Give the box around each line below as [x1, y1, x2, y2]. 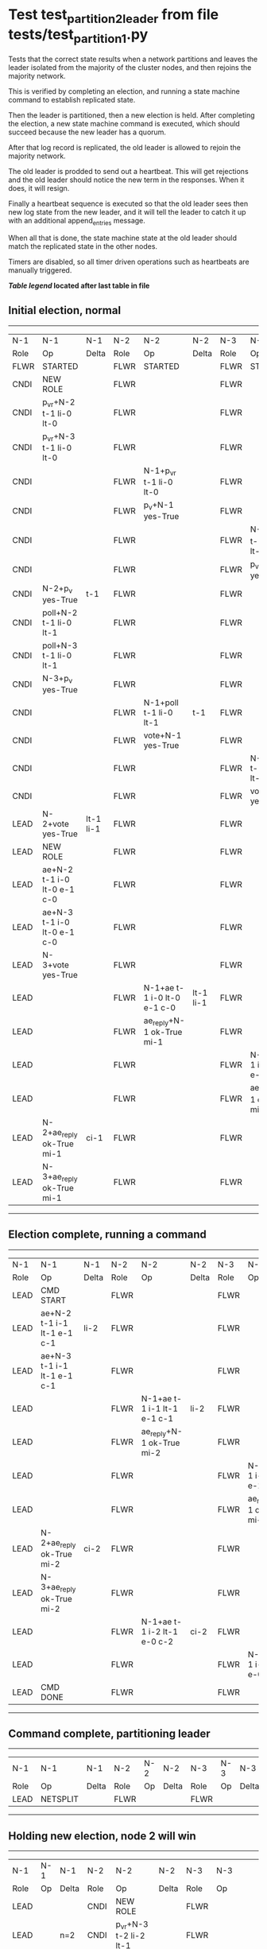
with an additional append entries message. [8, 216, 145, 227]
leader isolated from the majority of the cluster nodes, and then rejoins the [8, 63, 252, 72]
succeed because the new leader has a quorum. [8, 127, 167, 137]
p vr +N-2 [42, 396, 75, 409]
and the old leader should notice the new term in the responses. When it [8, 175, 245, 184]
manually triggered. [8, 265, 72, 275]
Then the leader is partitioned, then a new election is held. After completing [8, 110, 255, 120]
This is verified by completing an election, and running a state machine [8, 87, 240, 96]
